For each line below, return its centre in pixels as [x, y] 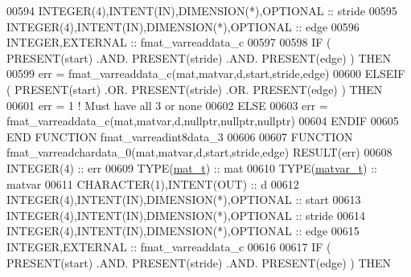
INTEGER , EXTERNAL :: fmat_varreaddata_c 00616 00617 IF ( [169, 246]
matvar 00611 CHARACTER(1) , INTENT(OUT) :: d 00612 [153, 183]
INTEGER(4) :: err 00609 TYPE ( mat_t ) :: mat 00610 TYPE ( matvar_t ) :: [192, 167]
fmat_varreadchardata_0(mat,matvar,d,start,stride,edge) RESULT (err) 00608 [199, 152]
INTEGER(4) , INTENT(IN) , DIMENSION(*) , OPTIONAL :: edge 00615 [183, 231]
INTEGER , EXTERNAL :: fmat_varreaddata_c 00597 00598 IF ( [169, 42]
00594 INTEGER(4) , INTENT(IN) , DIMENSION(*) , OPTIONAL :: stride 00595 [202, 10]
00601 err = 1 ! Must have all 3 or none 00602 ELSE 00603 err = [167, 105]
